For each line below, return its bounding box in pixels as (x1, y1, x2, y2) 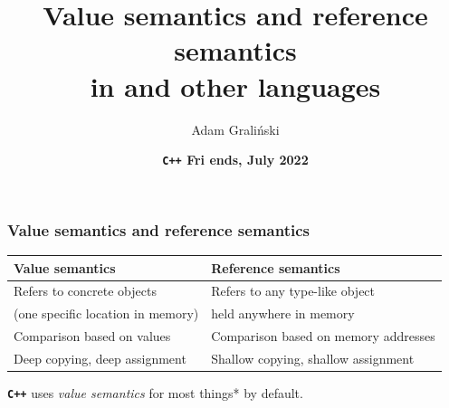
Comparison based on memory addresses (211, 327, 435, 346)
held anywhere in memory (211, 304, 355, 323)
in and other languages (90, 67, 381, 104)
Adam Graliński (191, 119, 280, 138)
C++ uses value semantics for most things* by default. (7, 384, 303, 403)
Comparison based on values (14, 327, 171, 346)
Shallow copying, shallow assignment (211, 348, 415, 367)
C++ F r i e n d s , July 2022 (162, 150, 309, 169)
